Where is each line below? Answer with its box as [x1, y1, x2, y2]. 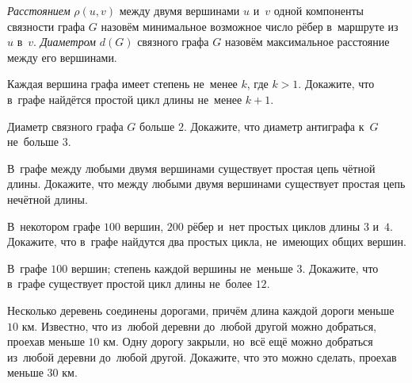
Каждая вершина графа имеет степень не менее [7, 75, 238, 92]
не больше [7, 133, 59, 150]
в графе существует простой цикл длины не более [7, 275, 252, 292]
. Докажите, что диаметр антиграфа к [184, 117, 364, 134]
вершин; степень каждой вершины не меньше [71, 259, 293, 276]
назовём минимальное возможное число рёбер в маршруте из [101, 17, 399, 34]
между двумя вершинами [119, 2, 240, 18]
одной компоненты [273, 2, 364, 18]
